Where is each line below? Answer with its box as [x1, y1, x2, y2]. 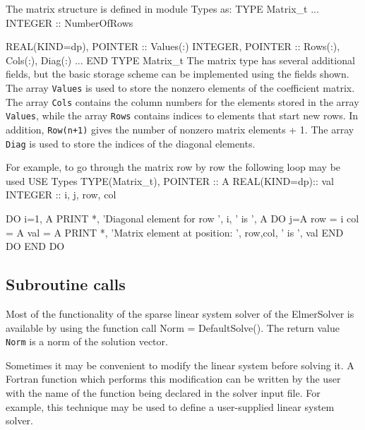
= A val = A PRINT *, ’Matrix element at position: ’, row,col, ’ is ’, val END [6, 225, 344, 239]
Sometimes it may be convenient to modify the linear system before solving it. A [6, 357, 354, 372]
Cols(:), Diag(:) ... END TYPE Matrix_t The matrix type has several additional [6, 52, 355, 67]
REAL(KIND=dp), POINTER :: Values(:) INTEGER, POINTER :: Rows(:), [6, 39, 340, 54]
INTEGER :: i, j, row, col [6, 187, 116, 202]
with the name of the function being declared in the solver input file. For [6, 386, 321, 400]
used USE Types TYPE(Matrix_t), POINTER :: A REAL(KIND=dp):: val [6, 173, 334, 188]
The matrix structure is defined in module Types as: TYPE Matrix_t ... [6, 1, 319, 16]
